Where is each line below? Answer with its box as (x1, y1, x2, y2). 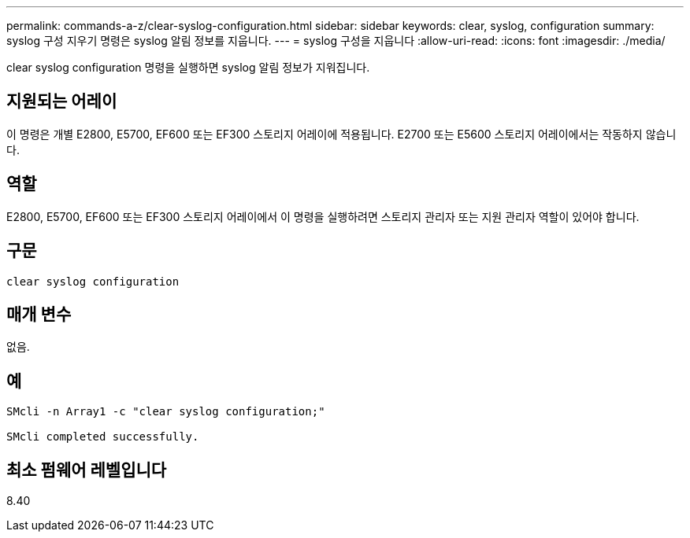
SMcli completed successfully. (6, 430, 199, 444)
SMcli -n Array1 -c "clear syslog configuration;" (6, 405, 325, 418)
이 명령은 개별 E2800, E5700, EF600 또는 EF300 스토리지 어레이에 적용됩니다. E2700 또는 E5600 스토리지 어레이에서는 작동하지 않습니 (6, 127, 677, 141)
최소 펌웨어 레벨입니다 (6, 459, 167, 480)
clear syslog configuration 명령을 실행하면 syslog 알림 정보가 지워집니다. (6, 61, 370, 74)
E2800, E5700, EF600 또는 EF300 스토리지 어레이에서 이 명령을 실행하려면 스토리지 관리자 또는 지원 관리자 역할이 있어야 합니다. (6, 209, 640, 223)
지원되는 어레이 (6, 91, 117, 112)
